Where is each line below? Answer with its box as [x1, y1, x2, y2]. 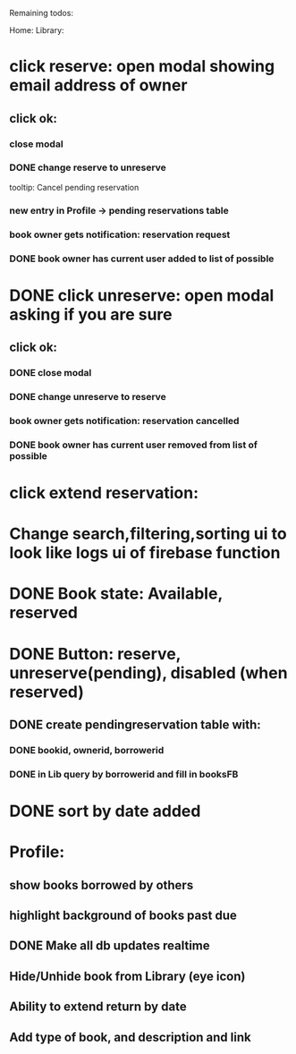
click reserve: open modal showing [9, 56, 275, 77]
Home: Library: [9, 25, 64, 35]
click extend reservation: [9, 483, 199, 504]
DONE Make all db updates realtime [9, 939, 210, 954]
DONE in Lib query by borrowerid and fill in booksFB [9, 768, 239, 780]
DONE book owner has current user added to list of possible [9, 252, 275, 265]
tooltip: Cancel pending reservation [9, 182, 140, 192]
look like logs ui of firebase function [9, 543, 281, 563]
